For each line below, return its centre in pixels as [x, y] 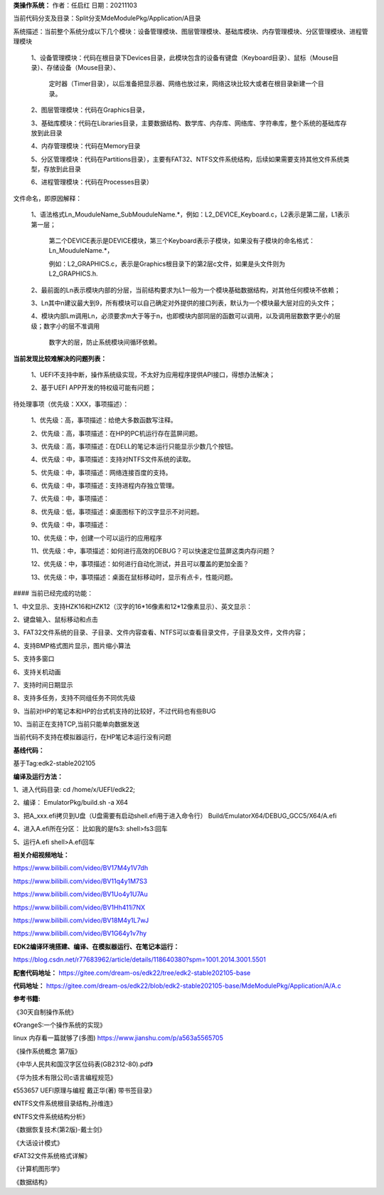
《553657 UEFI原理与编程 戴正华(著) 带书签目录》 [84, 1090]
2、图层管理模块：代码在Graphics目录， [90, 110]
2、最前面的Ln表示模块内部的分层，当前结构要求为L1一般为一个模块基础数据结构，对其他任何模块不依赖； [186, 290]
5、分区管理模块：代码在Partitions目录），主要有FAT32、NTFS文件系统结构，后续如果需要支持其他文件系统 [187, 159]
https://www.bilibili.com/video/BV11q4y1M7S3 [80, 881]
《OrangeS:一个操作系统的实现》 [60, 1025]
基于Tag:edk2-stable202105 [54, 763]
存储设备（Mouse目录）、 [83, 67]
